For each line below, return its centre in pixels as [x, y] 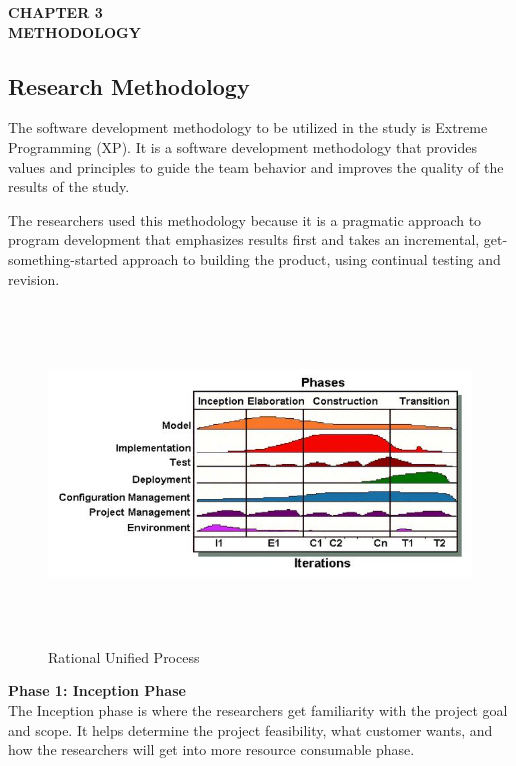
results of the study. [69, 186]
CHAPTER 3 [55, 12]
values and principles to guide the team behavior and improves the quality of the [256, 166]
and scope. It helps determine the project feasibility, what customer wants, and [250, 729]
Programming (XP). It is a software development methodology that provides [242, 146]
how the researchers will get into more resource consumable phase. [211, 749]
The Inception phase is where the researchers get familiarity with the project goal [258, 710]
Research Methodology [129, 85]
